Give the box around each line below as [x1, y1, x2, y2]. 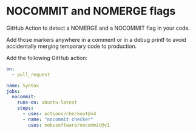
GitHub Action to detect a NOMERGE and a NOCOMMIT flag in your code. [6, 24, 191, 32]
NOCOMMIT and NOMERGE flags [6, 4, 176, 18]
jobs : [6, 88, 20, 95]
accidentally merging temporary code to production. [6, 42, 137, 50]
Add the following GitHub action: [6, 54, 88, 61]
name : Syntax [6, 82, 39, 89]
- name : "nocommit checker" [22, 116, 94, 122]
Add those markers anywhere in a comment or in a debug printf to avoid [6, 36, 186, 43]
